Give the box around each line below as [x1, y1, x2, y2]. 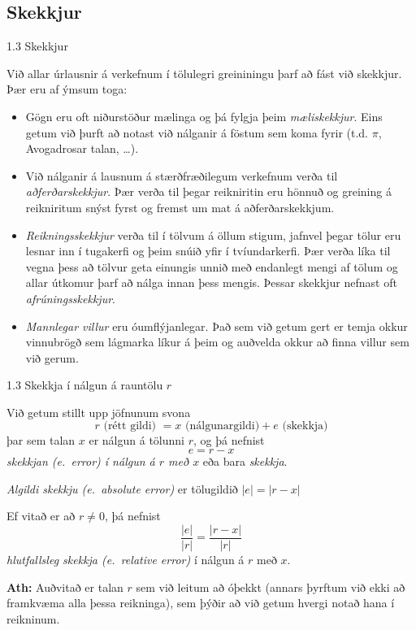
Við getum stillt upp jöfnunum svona [6, 403, 191, 420]
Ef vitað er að [6, 507, 76, 524]
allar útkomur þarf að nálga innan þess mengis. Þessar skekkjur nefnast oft [25, 274, 397, 291]
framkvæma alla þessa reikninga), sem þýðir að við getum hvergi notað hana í [6, 594, 395, 611]
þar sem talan [6, 432, 76, 449]
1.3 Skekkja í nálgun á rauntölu [6, 376, 163, 393]
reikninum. [6, 610, 60, 627]
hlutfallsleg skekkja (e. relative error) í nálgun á [6, 550, 245, 567]
